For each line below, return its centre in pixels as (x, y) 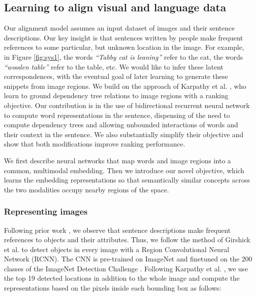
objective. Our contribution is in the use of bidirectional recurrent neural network (127, 105)
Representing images (46, 211)
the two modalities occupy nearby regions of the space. (87, 189)
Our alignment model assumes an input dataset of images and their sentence (119, 28)
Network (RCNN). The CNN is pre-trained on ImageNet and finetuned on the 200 (128, 259)
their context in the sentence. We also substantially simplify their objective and (124, 134)
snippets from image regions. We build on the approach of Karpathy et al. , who (125, 86)
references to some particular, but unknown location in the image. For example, (124, 47)
